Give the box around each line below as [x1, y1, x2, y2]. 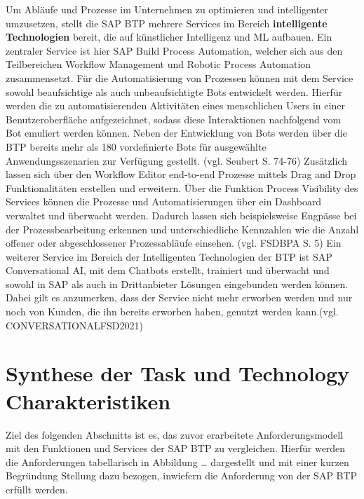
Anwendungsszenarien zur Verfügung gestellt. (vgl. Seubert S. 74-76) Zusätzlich [6, 153, 347, 168]
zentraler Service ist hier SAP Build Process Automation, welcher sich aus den [6, 43, 343, 57]
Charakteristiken [6, 386, 171, 415]
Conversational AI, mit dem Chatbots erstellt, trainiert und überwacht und [6, 263, 330, 278]
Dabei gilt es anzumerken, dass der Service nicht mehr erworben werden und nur [6, 290, 353, 305]
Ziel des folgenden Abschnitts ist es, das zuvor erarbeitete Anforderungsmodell [6, 427, 344, 442]
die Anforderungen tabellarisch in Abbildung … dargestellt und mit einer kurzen [6, 454, 349, 469]
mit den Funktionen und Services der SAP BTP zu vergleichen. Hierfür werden [6, 441, 346, 456]
